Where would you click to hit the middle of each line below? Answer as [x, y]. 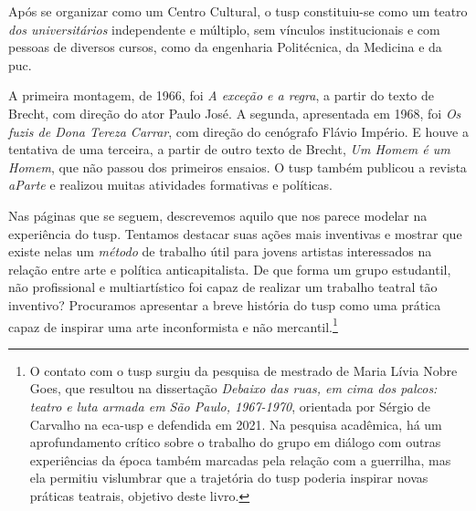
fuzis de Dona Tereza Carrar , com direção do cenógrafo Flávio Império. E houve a [238, 131]
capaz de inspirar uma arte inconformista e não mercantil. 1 [173, 325]
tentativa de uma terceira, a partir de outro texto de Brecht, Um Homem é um [229, 149]
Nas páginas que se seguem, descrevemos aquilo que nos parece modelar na [218, 215]
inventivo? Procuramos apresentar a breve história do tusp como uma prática [225, 304]
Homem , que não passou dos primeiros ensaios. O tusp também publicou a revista [238, 167]
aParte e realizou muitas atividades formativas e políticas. [170, 185]
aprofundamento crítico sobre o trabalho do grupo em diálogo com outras [235, 442]
